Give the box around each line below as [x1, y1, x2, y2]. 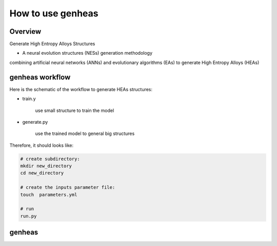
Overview [9, 27, 42, 36]
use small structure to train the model [35, 107, 114, 114]
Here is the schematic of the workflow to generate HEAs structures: [9, 86, 153, 92]
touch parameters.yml [20, 192, 77, 197]
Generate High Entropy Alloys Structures [9, 41, 95, 47]
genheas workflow [9, 73, 71, 81]
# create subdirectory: [20, 156, 81, 162]
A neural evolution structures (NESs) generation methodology [22, 50, 153, 56]
